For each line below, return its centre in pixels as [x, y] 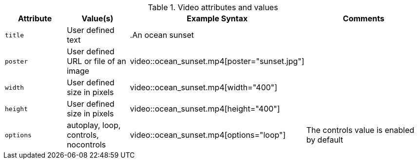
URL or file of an [96, 61]
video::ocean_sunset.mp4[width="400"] [204, 87]
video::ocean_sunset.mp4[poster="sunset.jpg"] [217, 61]
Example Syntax [217, 18]
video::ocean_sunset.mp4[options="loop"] [208, 135]
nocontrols [86, 145]
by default [325, 140]
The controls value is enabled [360, 130]
